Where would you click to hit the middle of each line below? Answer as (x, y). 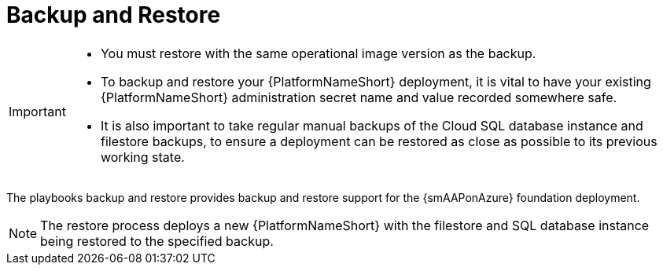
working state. (142, 157)
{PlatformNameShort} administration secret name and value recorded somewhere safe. (359, 97)
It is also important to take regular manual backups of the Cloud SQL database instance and (372, 125)
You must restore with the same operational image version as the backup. (318, 53)
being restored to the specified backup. (157, 241)
